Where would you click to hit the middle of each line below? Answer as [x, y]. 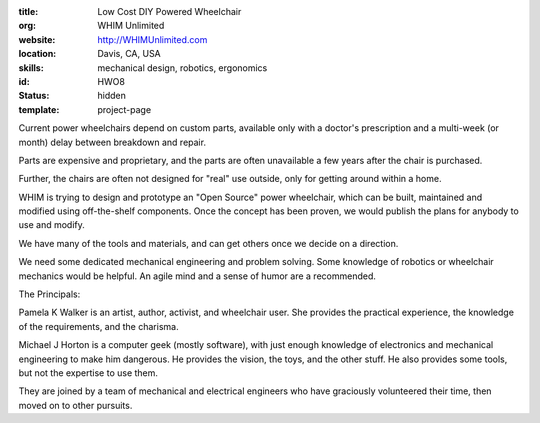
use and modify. [51, 225]
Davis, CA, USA [129, 54]
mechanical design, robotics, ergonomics [182, 67]
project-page [124, 109]
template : [39, 109]
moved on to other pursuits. [75, 405]
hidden [112, 96]
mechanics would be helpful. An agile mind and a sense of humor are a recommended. [197, 276]
